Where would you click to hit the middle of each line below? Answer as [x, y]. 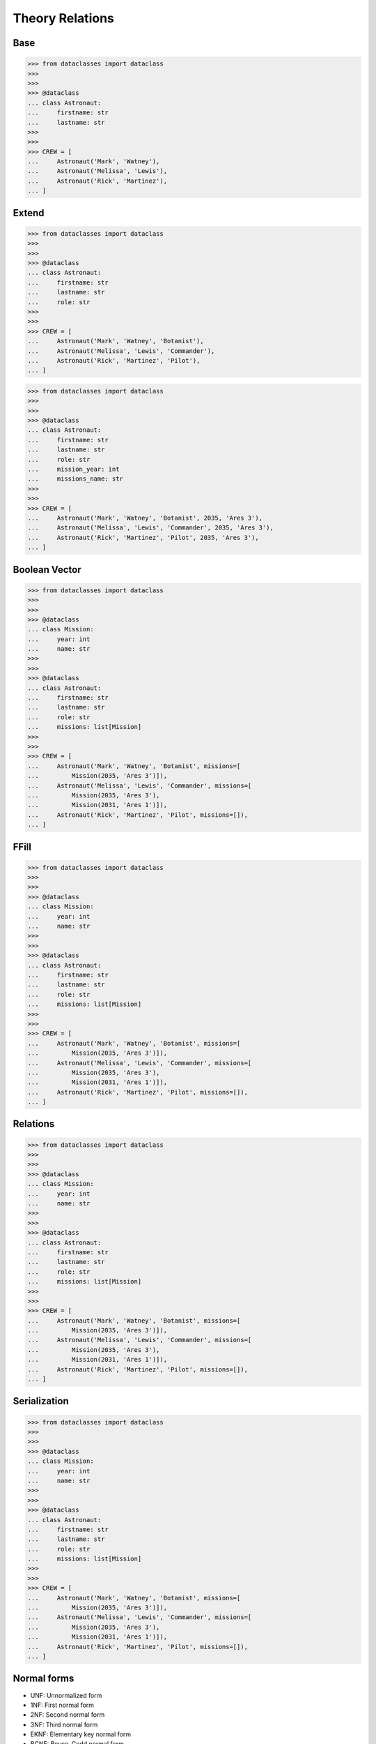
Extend [29, 213]
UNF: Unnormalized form [66, 1695]
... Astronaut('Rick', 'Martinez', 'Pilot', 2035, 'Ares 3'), [143, 538]
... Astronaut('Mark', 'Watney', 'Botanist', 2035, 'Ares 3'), [145, 518]
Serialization [41, 1401]
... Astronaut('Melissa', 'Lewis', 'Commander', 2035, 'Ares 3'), [151, 528]
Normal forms [44, 1679]
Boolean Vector [47, 570]
